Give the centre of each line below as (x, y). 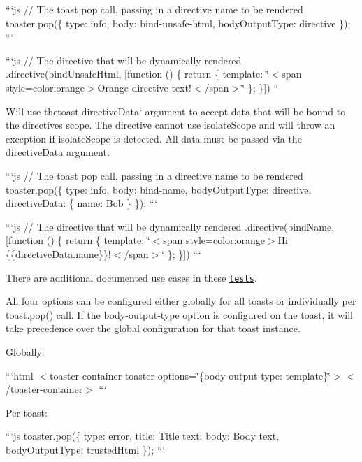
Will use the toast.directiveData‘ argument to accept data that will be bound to (176, 111)
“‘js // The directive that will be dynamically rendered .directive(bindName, (170, 226)
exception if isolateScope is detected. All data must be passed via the (154, 138)
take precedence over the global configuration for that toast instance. (153, 328)
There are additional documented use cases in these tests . (131, 277)
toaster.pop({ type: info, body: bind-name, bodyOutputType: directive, (159, 189)
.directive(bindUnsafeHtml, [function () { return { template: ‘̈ (137, 74)
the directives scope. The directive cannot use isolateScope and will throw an (171, 125)
